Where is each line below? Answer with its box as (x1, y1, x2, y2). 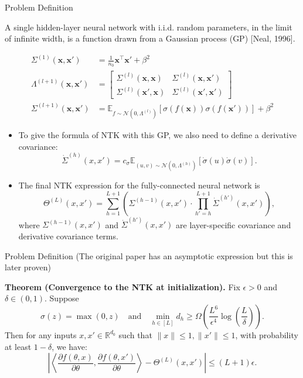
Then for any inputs (5, 328, 77, 341)
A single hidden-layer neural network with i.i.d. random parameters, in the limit (5, 20, 292, 33)
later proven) (5, 261, 52, 273)
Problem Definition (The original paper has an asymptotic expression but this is (5, 249, 293, 262)
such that (118, 328, 152, 341)
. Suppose (45, 292, 79, 304)
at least (5, 340, 32, 352)
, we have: (52, 340, 87, 352)
